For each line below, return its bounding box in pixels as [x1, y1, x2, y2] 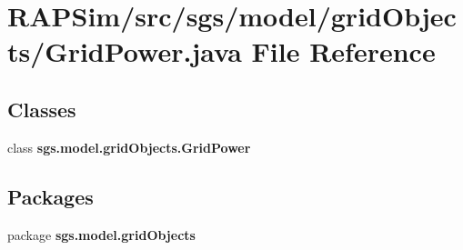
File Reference [251, 33, 436, 70]
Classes [7, 95, 76, 123]
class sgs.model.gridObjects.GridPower [7, 137, 251, 156]
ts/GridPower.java [7, 33, 242, 70]
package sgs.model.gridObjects [7, 225, 196, 244]
